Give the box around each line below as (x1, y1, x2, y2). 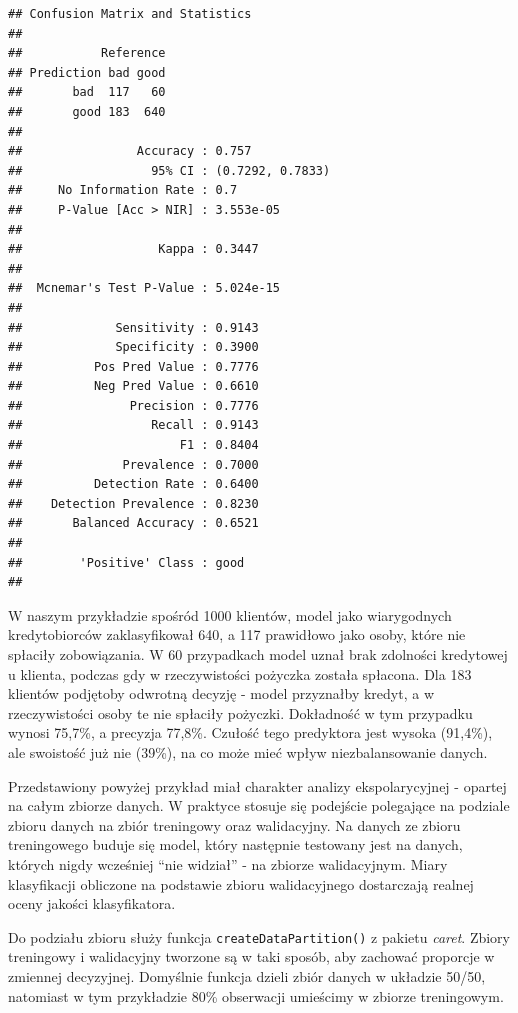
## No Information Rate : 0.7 (8, 183, 238, 198)
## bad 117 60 (8, 85, 166, 100)
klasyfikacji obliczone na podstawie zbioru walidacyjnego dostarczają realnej (8, 873, 474, 894)
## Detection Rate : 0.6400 (8, 477, 259, 492)
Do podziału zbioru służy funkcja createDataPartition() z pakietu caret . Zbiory (8, 926, 510, 947)
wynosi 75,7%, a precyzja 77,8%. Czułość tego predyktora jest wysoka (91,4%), (8, 722, 493, 743)
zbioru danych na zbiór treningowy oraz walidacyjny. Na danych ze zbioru (8, 814, 461, 835)
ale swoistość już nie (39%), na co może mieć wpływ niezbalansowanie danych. (8, 741, 488, 762)
